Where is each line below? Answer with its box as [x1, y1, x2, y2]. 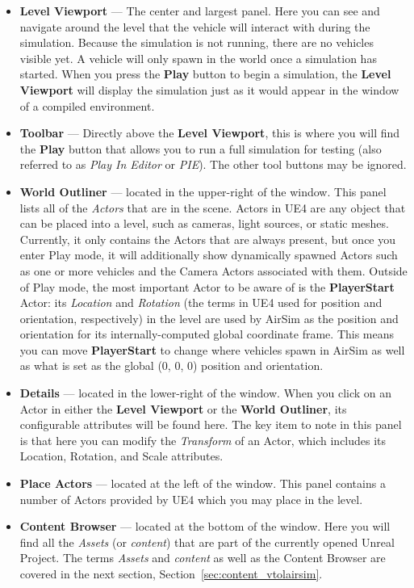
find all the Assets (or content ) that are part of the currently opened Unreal [19, 533, 395, 550]
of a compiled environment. [19, 97, 155, 114]
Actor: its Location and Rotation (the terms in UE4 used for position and [19, 294, 383, 311]
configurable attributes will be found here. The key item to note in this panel [19, 416, 402, 433]
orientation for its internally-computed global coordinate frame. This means [19, 325, 395, 342]
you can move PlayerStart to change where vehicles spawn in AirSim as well [19, 341, 405, 358]
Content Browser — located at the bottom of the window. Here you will [19, 518, 391, 535]
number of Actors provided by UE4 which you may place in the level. [19, 490, 363, 507]
